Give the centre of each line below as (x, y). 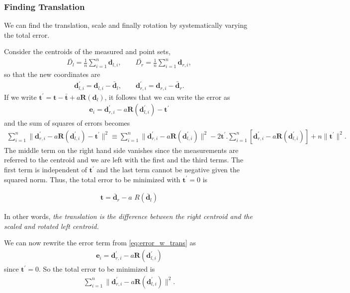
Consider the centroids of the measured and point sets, (87, 51)
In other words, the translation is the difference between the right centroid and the (128, 216)
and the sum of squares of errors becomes (67, 123)
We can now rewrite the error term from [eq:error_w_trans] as (100, 243)
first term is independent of (46, 170)
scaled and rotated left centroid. (51, 226)
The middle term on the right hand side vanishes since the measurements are (121, 150)
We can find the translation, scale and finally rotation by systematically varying (126, 25)
